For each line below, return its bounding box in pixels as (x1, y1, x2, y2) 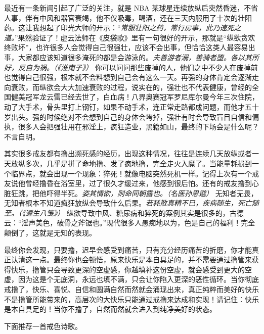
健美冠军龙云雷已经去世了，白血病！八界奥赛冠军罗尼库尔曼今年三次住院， (11, 91, 259, 102)
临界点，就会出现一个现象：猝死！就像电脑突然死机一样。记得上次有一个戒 (11, 168, 259, 178)
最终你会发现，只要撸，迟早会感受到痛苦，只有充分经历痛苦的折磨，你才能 (4, 244, 252, 255)
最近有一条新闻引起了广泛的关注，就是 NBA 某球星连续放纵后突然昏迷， (4, 3, 244, 13)
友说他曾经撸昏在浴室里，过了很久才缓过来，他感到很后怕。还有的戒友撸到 (4, 178, 252, 188)
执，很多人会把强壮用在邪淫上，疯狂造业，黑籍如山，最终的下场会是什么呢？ (4, 121, 259, 132)
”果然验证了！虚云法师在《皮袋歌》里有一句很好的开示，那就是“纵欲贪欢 (15, 32, 255, 42)
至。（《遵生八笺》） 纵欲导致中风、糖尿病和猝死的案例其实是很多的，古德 (4, 207, 244, 218)
